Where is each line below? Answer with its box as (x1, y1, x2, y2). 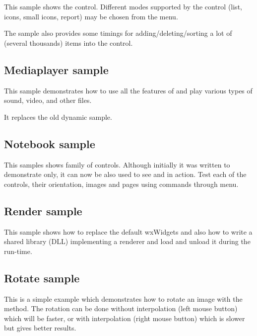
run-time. (4, 246, 32, 256)
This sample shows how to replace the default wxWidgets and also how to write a (4, 226, 253, 237)
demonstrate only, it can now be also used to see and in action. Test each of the (4, 169, 247, 179)
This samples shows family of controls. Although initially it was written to (4, 159, 230, 169)
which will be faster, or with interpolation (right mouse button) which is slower (4, 313, 245, 323)
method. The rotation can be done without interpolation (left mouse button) (4, 303, 238, 314)
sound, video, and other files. (4, 95, 92, 105)
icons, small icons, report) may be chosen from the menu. (4, 11, 178, 21)
